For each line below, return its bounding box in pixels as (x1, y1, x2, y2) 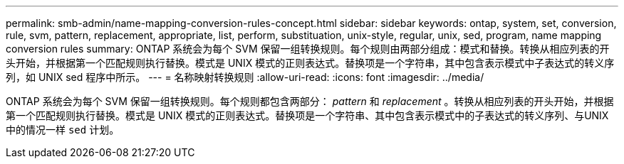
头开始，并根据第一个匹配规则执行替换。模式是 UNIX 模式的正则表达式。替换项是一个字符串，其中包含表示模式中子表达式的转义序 (6, 57, 615, 69)
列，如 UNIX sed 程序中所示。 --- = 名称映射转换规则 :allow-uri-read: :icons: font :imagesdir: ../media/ (6, 71, 484, 83)
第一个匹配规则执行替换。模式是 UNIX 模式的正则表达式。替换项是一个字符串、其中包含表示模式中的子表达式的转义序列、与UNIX (6, 109, 609, 121)
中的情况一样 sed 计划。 (6, 124, 120, 136)
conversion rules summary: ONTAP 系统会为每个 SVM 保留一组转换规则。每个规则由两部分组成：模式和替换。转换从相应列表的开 (6, 43, 610, 55)
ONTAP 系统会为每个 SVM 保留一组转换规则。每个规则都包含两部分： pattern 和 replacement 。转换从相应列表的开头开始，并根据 (6, 95, 614, 107)
